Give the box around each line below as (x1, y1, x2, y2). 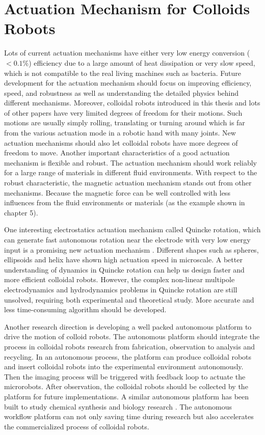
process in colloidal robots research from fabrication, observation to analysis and (4, 341, 255, 351)
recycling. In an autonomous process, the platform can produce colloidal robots (4, 351, 252, 362)
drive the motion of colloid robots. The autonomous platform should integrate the (4, 331, 260, 342)
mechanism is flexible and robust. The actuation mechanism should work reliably (4, 157, 257, 168)
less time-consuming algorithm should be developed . (4, 304, 167, 315)
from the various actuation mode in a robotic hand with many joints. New (4, 127, 236, 138)
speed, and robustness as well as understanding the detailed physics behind (4, 87, 239, 98)
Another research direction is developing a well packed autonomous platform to (4, 321, 252, 332)
